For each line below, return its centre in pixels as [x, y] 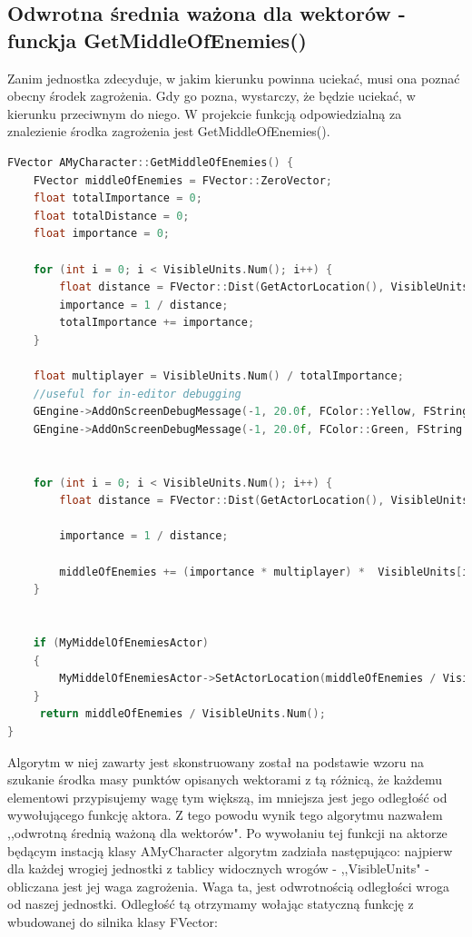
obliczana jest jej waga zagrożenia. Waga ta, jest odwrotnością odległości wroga [228, 886]
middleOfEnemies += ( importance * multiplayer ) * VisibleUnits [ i [264, 572]
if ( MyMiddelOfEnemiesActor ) [121, 643]
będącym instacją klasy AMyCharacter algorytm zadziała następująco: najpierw [230, 850]
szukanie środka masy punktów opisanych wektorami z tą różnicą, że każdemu [225, 779]
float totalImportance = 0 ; [118, 198]
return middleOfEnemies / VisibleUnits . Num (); [182, 714]
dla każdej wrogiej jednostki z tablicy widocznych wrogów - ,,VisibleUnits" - [218, 868]
